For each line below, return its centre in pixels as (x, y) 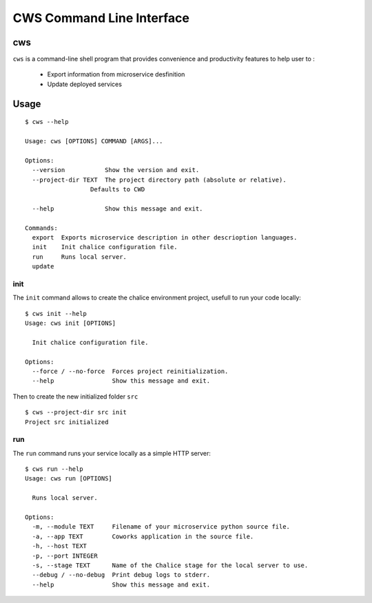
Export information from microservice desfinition (116, 74)
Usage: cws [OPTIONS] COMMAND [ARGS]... (94, 141)
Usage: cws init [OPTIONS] (71, 323)
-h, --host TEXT (60, 546)
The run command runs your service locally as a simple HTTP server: (112, 453)
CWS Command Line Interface (101, 18)
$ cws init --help (56, 314)
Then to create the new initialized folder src (75, 396)
